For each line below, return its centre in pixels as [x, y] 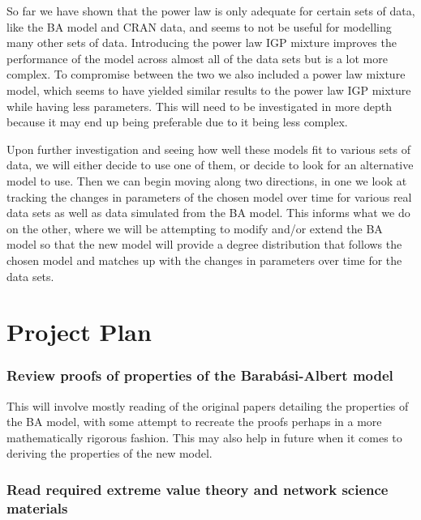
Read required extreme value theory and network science [198, 489]
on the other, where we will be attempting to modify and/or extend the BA [195, 228]
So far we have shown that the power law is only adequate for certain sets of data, [211, 11]
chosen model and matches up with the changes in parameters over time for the [204, 260]
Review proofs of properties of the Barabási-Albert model [200, 375]
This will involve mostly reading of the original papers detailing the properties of [208, 405]
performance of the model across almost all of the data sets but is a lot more [197, 58]
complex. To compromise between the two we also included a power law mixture [206, 74]
